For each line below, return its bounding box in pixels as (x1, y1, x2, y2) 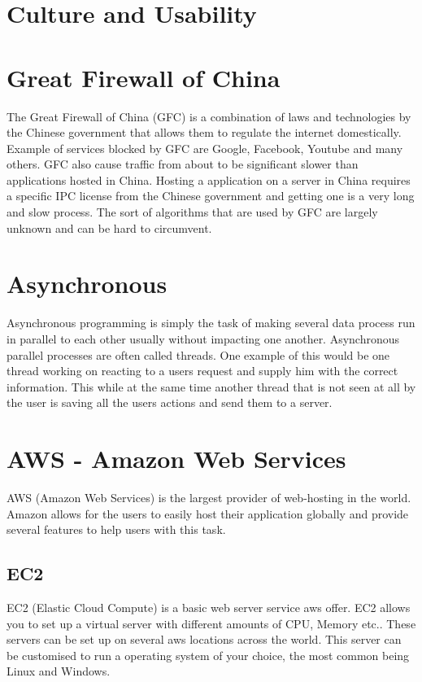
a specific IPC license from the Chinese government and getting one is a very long (7, 187, 415, 204)
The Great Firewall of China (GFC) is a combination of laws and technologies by (7, 107, 411, 125)
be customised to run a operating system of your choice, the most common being (7, 646, 410, 663)
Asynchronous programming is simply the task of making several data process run (7, 314, 415, 331)
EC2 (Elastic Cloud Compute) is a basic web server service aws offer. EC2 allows (7, 599, 411, 616)
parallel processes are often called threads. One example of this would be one (7, 346, 390, 363)
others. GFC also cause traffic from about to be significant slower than (7, 155, 359, 173)
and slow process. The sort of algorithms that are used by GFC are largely (7, 203, 378, 221)
